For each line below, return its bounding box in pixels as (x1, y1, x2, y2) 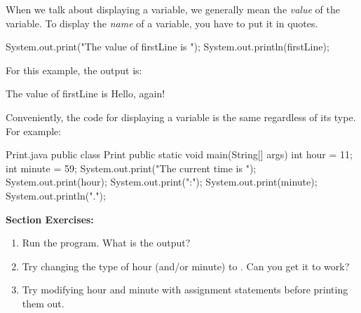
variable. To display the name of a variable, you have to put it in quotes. (6, 15, 318, 30)
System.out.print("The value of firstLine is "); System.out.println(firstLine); (6, 39, 329, 54)
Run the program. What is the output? (22, 235, 191, 250)
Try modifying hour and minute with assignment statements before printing (22, 282, 348, 297)
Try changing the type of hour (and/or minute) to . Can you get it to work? (22, 258, 350, 273)
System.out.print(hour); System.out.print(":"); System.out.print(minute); (6, 174, 318, 189)
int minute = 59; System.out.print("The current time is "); (6, 160, 257, 175)
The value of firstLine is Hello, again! (6, 86, 165, 101)
